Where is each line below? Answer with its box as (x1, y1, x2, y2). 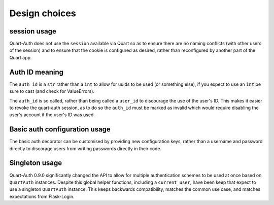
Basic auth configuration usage (9, 125, 111, 134)
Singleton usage (9, 159, 62, 167)
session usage (9, 27, 57, 36)
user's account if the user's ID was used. (9, 112, 95, 118)
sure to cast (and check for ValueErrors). (9, 88, 95, 94)
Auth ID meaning (9, 67, 63, 76)
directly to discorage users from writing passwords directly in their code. (9, 145, 162, 152)
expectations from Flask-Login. (9, 193, 75, 199)
